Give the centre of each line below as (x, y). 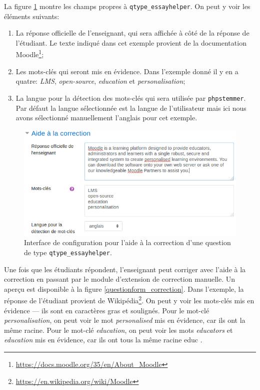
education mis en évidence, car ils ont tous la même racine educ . (103, 340)
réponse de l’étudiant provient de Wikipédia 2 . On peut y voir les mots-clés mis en (129, 300)
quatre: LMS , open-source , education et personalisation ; (100, 81)
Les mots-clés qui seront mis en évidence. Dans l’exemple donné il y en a (127, 71)
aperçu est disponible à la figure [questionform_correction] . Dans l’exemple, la (124, 288)
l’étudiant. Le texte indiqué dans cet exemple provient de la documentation (131, 42)
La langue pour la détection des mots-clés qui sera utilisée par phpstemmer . (131, 97)
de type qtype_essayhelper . (68, 252)
